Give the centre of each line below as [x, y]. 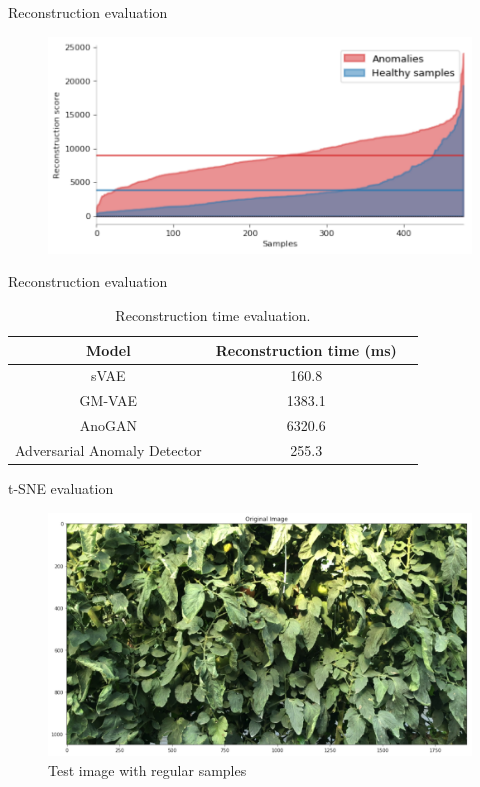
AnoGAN [108, 425]
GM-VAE [108, 400]
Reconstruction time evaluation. [213, 314]
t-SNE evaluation [61, 488]
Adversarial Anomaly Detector [108, 449]
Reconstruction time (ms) [306, 349]
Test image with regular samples [147, 769]
